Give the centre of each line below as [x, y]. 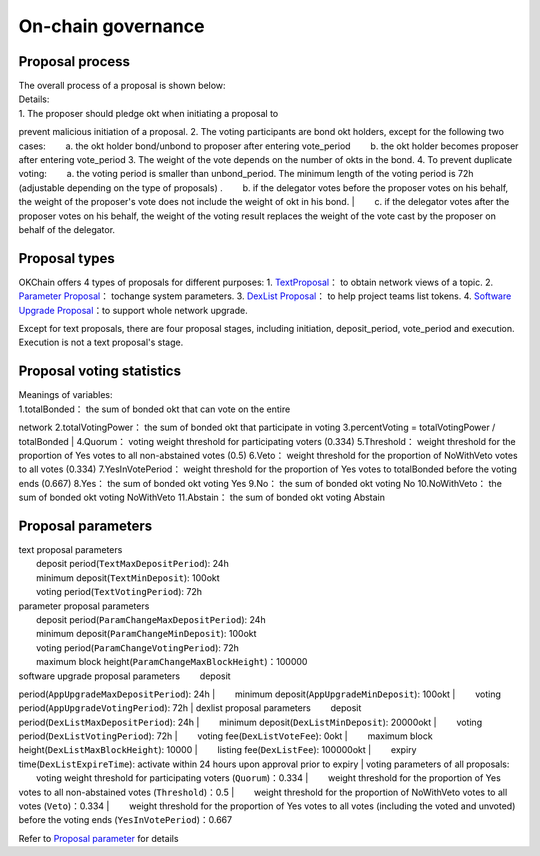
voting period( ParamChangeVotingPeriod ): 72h [138, 647]
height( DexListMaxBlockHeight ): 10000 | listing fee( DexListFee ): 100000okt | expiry [217, 750]
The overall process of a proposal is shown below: [122, 86]
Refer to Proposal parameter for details [98, 838]
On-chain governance [111, 26]
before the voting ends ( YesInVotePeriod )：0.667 [125, 820]
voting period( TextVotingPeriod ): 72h [119, 592]
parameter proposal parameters [84, 606]
